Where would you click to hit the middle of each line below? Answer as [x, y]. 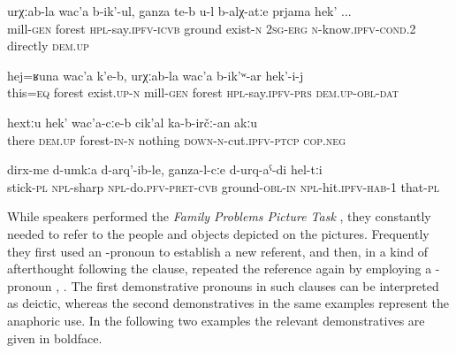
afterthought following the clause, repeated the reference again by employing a [220, 269]
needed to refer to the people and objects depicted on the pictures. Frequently [218, 233]
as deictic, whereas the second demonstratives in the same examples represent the [228, 303]
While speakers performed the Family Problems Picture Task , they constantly [219, 216]
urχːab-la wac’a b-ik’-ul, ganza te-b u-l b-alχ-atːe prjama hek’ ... [179, 11]
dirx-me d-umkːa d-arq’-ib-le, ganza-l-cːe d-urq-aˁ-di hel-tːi [165, 169]
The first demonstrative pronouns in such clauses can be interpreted [255, 285]
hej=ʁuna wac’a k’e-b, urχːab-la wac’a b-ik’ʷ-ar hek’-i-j [156, 75]
